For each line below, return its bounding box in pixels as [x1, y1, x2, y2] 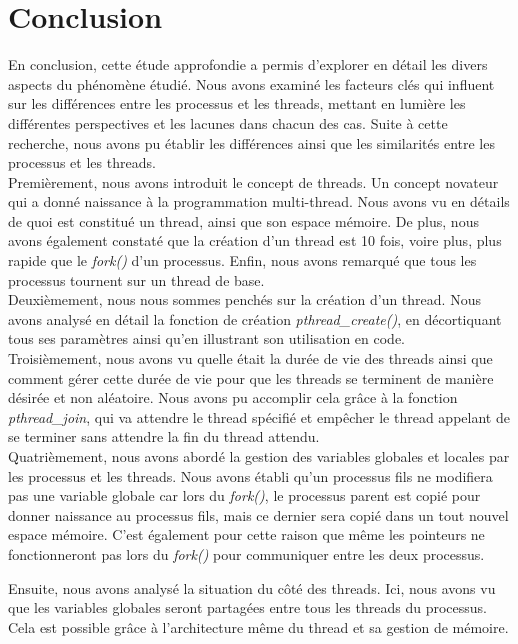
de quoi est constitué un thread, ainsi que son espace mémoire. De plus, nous [8, 210, 479, 231]
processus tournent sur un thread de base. [8, 269, 265, 290]
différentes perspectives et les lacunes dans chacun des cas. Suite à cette [8, 112, 448, 133]
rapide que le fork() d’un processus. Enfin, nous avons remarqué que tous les [8, 250, 477, 271]
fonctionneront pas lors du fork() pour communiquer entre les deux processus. [8, 543, 485, 564]
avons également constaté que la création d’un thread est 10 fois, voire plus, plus [8, 230, 502, 251]
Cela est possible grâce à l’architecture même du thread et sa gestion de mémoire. [8, 616, 509, 637]
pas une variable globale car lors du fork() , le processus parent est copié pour [8, 485, 481, 506]
